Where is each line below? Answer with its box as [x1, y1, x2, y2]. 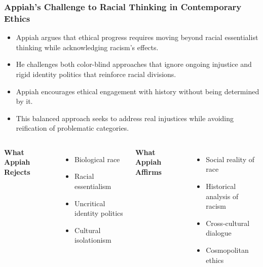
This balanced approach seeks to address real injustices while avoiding [16, 112, 234, 123]
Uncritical [74, 198, 105, 208]
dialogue [206, 227, 232, 238]
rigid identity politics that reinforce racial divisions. [16, 68, 176, 79]
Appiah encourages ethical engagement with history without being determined [16, 86, 259, 96]
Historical [206, 181, 236, 192]
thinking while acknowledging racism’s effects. [16, 42, 159, 52]
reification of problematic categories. [16, 123, 129, 133]
